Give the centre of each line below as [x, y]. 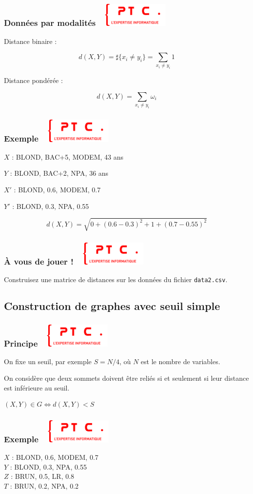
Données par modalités [50, 23]
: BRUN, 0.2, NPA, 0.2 [44, 486]
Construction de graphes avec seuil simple [112, 306]
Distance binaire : [30, 41]
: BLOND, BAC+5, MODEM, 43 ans [68, 156]
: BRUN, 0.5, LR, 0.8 [43, 476]
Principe [21, 343]
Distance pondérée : [33, 80]
